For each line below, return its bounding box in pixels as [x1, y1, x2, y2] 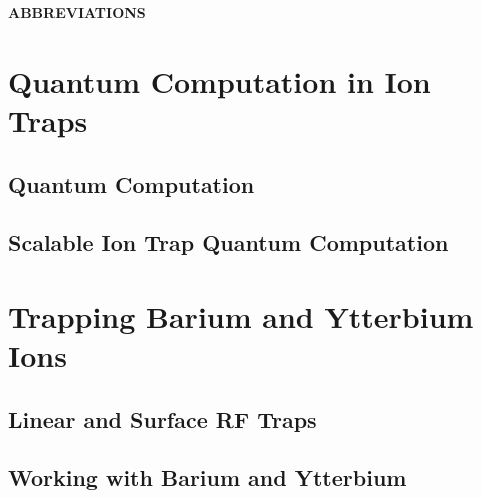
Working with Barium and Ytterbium [8, 462, 407, 493]
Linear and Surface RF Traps [8, 403, 317, 434]
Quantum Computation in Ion [8, 60, 431, 101]
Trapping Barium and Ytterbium [8, 295, 474, 336]
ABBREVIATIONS [8, 2, 146, 22]
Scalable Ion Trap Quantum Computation [8, 227, 449, 258]
